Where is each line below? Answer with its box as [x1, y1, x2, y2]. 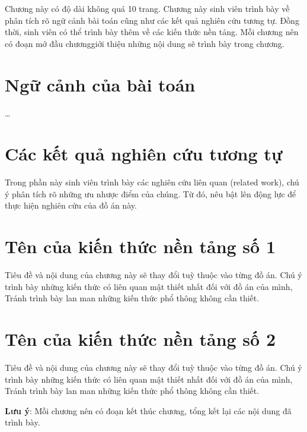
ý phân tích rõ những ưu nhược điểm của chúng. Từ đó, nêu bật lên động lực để [5, 187, 296, 200]
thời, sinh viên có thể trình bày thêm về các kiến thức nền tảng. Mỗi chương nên [5, 26, 299, 38]
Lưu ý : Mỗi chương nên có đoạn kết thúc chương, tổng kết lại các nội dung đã [5, 404, 292, 417]
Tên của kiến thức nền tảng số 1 [5, 234, 276, 258]
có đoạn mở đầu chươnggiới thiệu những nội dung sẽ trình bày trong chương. [5, 37, 284, 49]
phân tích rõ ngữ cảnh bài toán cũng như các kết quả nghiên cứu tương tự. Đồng [5, 14, 299, 26]
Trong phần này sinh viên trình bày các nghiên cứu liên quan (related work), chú [5, 176, 299, 188]
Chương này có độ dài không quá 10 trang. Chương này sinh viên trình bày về [5, 2, 290, 14]
